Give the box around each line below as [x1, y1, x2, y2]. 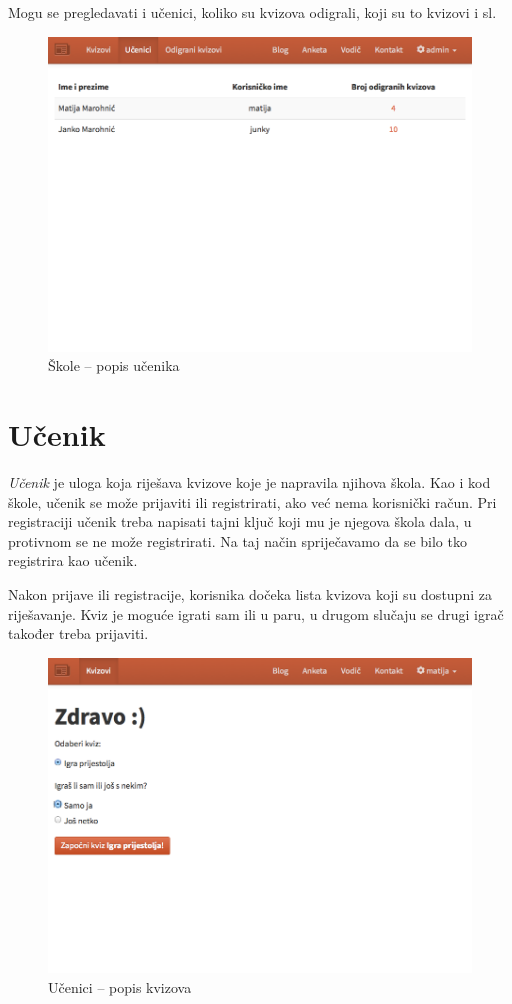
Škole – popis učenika [48, 355, 180, 376]
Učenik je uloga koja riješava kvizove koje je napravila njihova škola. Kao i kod [8, 472, 491, 493]
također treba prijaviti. [8, 623, 149, 644]
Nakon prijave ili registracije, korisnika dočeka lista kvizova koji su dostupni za [8, 584, 492, 605]
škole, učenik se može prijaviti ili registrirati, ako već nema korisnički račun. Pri [8, 491, 497, 512]
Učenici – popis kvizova [48, 976, 192, 997]
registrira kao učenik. [8, 550, 138, 571]
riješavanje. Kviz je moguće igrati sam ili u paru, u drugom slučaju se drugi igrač [8, 603, 504, 624]
